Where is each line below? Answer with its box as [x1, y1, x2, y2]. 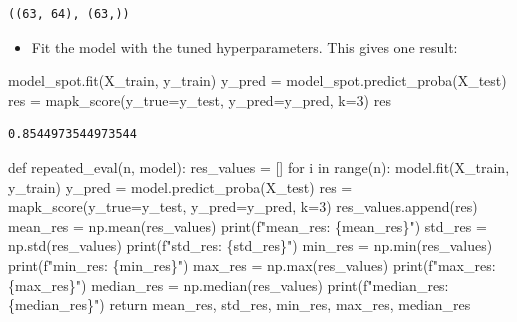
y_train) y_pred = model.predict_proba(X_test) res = [8, 176, 353, 197]
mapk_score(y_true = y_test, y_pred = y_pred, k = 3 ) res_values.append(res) [8, 196, 478, 217]
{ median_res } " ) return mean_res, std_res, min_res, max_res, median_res [8, 294, 471, 315]
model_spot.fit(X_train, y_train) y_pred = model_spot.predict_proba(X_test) [8, 70, 507, 91]
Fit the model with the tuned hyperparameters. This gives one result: [31, 36, 458, 57]
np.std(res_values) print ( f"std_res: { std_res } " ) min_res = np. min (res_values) [8, 235, 493, 256]
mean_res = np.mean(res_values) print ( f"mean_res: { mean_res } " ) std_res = [8, 215, 487, 236]
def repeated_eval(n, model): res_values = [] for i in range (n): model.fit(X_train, [8, 156, 510, 177]
